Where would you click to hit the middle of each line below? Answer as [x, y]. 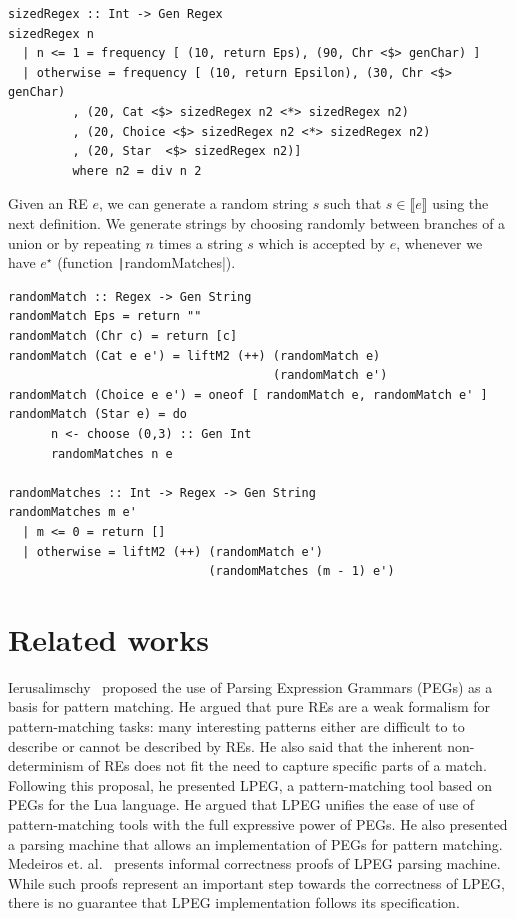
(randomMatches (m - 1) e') [301, 571]
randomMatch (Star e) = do [97, 414]
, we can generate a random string [204, 203]
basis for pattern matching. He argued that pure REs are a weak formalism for [249, 706]
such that [352, 203]
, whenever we [439, 242]
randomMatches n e [111, 453]
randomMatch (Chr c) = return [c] [123, 335]
